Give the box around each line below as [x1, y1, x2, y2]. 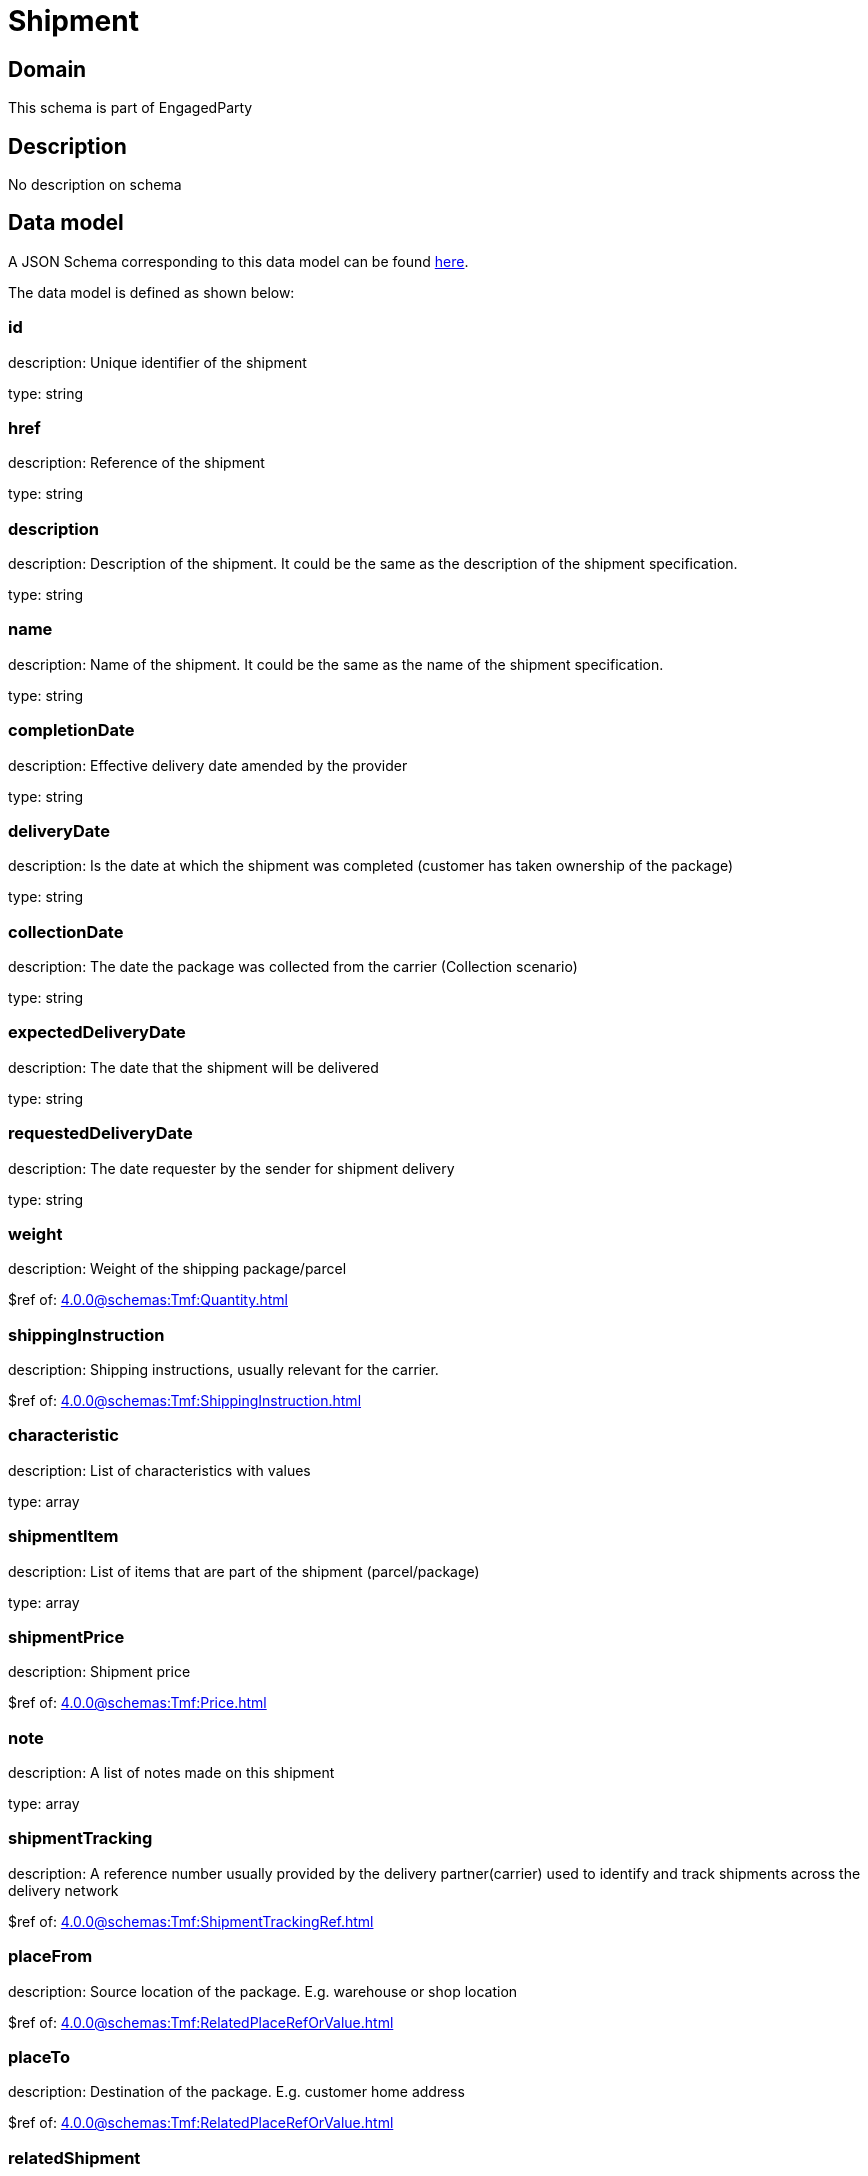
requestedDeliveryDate [8, 1123, 193, 1144]
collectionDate [8, 921, 124, 942]
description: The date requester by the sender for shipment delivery [8, 1159, 455, 1177]
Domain [8, 56, 87, 82]
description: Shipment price [8, 1663, 191, 1681]
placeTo [8, 2046, 71, 2067]
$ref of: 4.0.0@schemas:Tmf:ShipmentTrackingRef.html [8, 1912, 374, 1930]
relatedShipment [8, 2147, 141, 2168]
